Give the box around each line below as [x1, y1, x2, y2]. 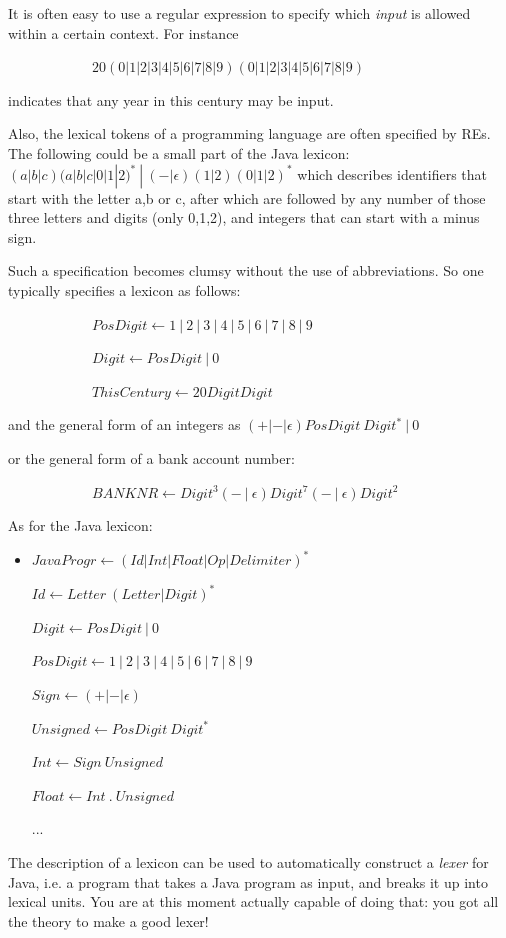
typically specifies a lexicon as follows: [8, 279, 241, 300]
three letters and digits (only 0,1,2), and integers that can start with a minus [8, 207, 480, 228]
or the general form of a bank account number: [8, 447, 295, 468]
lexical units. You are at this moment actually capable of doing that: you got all [8, 891, 499, 912]
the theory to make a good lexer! [8, 910, 209, 931]
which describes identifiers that [297, 163, 487, 184]
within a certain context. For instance [8, 22, 239, 43]
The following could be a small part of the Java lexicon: [8, 142, 350, 163]
